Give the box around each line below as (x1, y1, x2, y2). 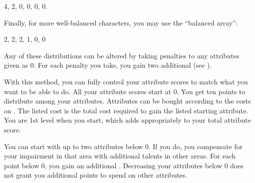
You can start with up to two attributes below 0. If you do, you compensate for (4, 141, 243, 151)
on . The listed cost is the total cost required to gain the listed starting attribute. (4, 105, 248, 115)
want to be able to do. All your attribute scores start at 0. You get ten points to (4, 86, 246, 96)
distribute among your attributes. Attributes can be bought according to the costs (4, 96, 251, 106)
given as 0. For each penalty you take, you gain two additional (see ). (4, 60, 212, 70)
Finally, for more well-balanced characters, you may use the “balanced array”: (4, 17, 238, 27)
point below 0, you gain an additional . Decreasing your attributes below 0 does (4, 160, 244, 170)
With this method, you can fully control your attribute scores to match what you (4, 76, 248, 86)
